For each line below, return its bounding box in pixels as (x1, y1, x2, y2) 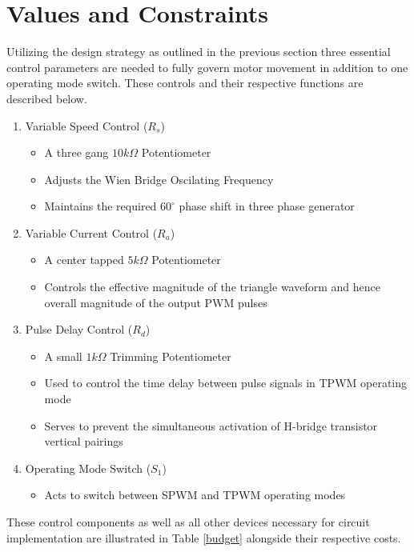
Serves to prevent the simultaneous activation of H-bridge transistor (44, 417, 378, 434)
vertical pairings (44, 433, 123, 450)
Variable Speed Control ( (25, 117, 148, 134)
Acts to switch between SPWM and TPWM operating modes (44, 486, 346, 503)
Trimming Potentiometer (110, 347, 231, 364)
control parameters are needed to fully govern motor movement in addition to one (6, 58, 408, 75)
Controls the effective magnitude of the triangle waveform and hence (44, 278, 380, 295)
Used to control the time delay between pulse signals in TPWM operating (44, 374, 408, 391)
